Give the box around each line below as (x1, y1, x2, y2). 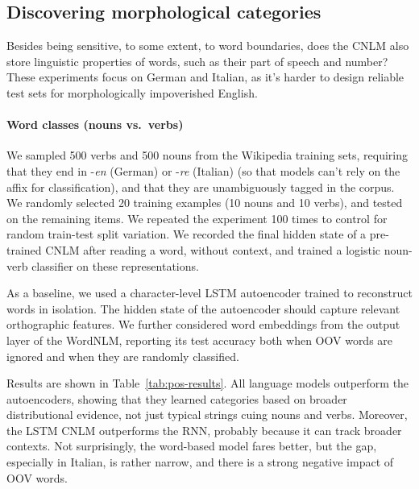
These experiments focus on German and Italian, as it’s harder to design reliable (6, 68, 404, 85)
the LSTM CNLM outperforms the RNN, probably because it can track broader (6, 421, 402, 438)
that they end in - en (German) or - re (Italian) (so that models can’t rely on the (6, 162, 400, 179)
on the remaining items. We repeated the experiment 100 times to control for (6, 209, 388, 226)
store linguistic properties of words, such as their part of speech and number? (6, 52, 388, 69)
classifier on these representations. (31, 257, 199, 274)
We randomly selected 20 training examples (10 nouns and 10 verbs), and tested (6, 194, 403, 211)
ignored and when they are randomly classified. (6, 347, 239, 364)
